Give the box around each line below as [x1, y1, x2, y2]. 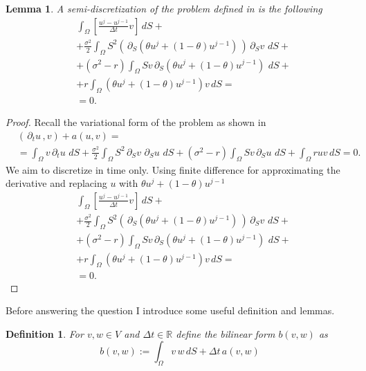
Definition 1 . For [6, 326, 84, 341]
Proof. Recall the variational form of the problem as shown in [6, 115, 266, 129]
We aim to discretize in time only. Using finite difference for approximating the [6, 162, 340, 177]
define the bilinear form [176, 326, 275, 341]
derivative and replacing [6, 176, 107, 190]
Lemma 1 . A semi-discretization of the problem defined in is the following [6, 1, 322, 15]
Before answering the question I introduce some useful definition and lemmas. [6, 303, 335, 318]
